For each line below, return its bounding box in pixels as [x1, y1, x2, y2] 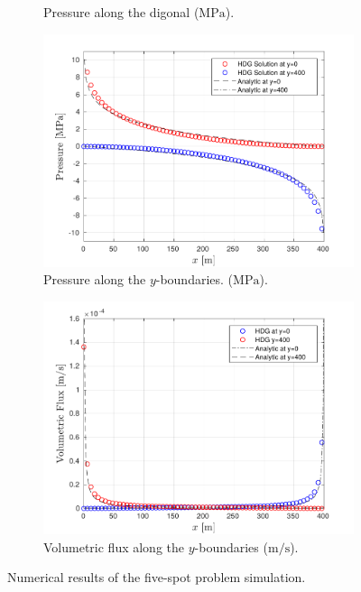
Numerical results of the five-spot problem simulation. [7, 568, 306, 587]
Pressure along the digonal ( [43, 3, 199, 21]
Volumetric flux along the [43, 537, 185, 556]
